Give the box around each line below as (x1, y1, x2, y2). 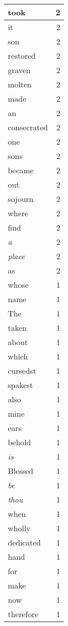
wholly (8, 522, 31, 534)
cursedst (8, 365, 36, 376)
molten (8, 78, 32, 90)
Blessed (8, 465, 34, 476)
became (8, 164, 34, 176)
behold (8, 436, 31, 448)
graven (8, 64, 31, 76)
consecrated (8, 121, 48, 133)
